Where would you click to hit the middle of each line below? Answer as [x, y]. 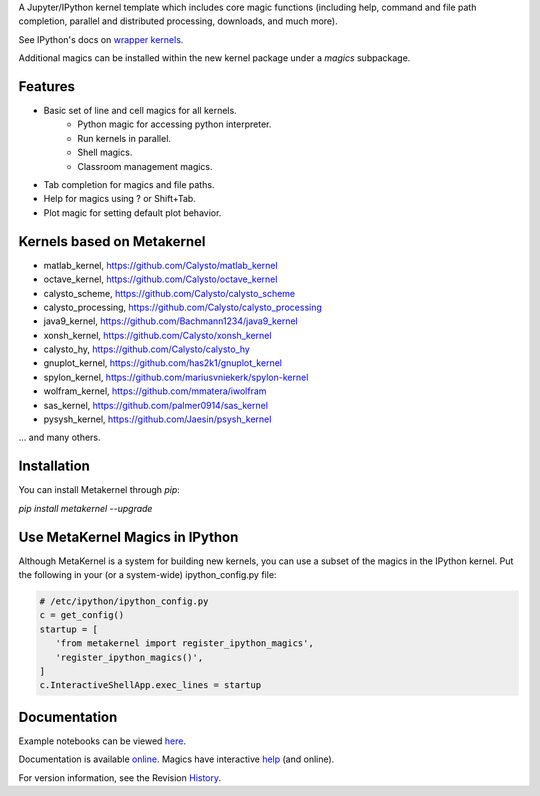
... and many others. [59, 437]
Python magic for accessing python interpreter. [174, 124]
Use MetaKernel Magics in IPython [128, 536]
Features [46, 86]
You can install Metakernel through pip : [99, 490]
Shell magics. [105, 152]
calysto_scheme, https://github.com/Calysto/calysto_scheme [169, 293]
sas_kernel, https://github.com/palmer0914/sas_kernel [156, 405]
